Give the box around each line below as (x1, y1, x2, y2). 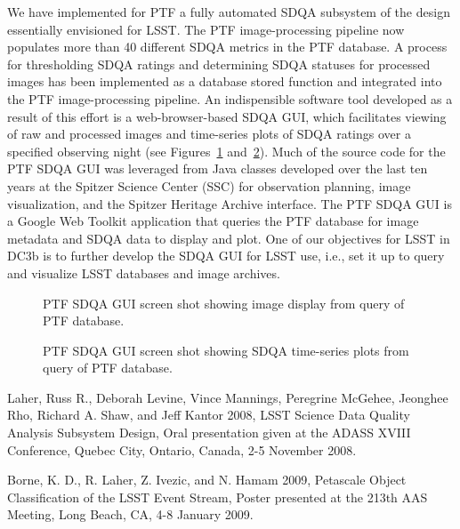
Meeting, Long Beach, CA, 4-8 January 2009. (7, 505, 254, 524)
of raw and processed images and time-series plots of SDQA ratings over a (7, 124, 411, 143)
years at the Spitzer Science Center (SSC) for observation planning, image (7, 176, 411, 195)
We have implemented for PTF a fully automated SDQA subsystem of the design (7, 3, 450, 20)
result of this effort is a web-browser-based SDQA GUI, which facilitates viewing (7, 107, 447, 125)
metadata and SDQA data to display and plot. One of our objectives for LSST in (7, 228, 450, 247)
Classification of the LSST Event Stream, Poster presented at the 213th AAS (7, 487, 428, 506)
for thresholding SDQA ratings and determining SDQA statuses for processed (7, 54, 431, 73)
